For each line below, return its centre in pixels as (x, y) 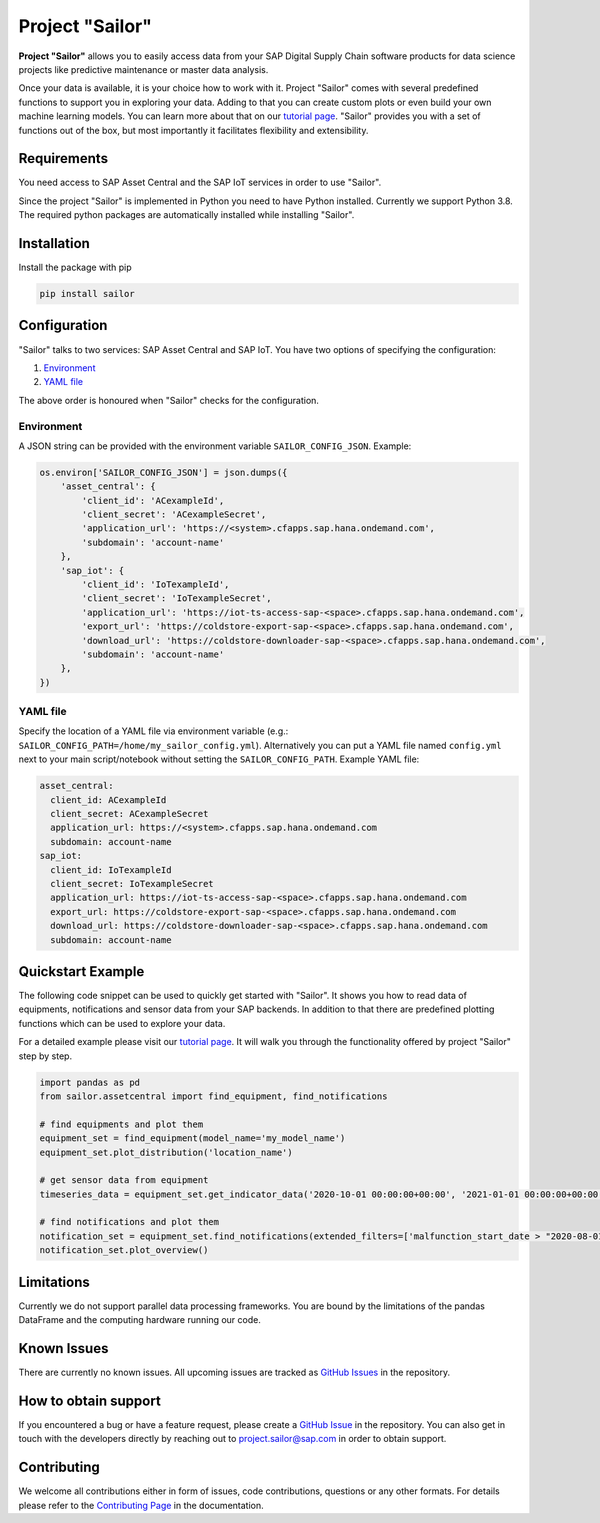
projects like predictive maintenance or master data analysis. (143, 69)
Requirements (63, 158)
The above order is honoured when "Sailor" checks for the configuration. (169, 400)
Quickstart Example (81, 971)
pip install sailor (87, 294)
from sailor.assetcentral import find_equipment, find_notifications (213, 1096)
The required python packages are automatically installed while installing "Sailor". (186, 215)
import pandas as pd (89, 1082)
